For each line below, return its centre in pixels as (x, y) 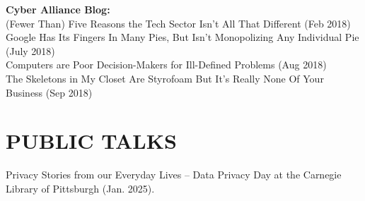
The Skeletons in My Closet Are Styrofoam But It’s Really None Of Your (165, 78)
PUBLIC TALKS (91, 141)
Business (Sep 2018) (49, 92)
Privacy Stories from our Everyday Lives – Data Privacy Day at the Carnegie (174, 175)
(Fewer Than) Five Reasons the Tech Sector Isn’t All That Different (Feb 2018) (178, 23)
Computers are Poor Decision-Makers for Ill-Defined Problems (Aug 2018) (166, 65)
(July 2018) (30, 50)
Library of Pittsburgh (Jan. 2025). (80, 188)
